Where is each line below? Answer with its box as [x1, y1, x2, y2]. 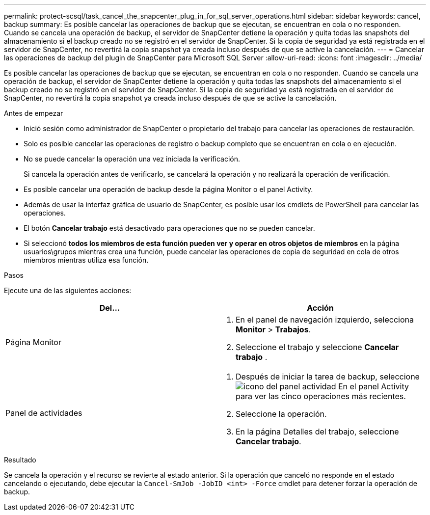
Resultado [4, 456, 36, 464]
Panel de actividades [5, 408, 82, 418]
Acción [307, 303, 334, 313]
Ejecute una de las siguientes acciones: [4, 286, 132, 295]
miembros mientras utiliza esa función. [24, 256, 149, 264]
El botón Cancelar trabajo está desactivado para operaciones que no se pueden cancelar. [24, 224, 315, 232]
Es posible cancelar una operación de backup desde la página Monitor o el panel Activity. [24, 185, 313, 193]
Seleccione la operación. [236, 409, 327, 419]
